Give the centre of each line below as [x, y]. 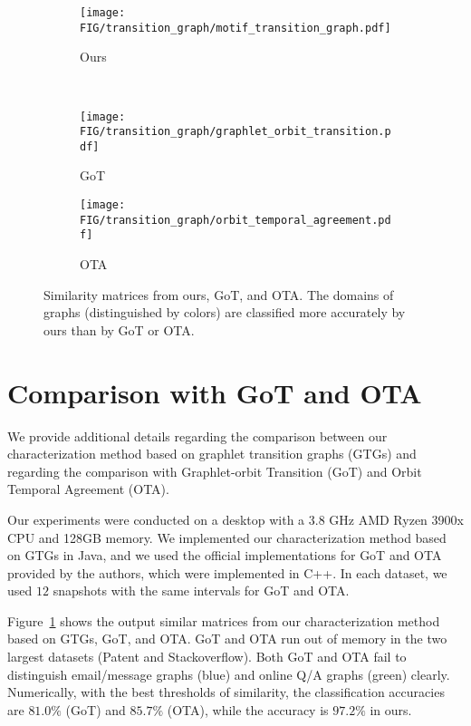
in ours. [391, 709]
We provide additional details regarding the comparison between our [197, 436]
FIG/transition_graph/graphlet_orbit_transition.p [235, 132]
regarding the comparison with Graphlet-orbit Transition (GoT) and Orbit [215, 471]
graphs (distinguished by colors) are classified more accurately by [225, 312]
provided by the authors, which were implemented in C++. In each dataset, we [227, 572]
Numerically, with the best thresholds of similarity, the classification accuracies [226, 692]
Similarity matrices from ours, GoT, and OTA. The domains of [219, 294]
